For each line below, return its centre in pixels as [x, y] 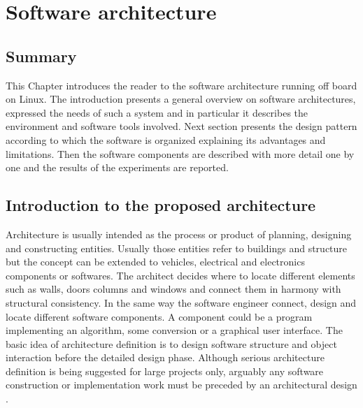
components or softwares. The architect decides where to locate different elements [180, 275]
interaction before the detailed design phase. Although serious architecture [165, 357]
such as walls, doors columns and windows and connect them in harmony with [173, 289]
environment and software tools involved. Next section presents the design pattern [181, 126]
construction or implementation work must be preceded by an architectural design [181, 385]
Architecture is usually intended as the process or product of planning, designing [179, 234]
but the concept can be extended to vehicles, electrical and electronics [155, 262]
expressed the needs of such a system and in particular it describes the [157, 112]
